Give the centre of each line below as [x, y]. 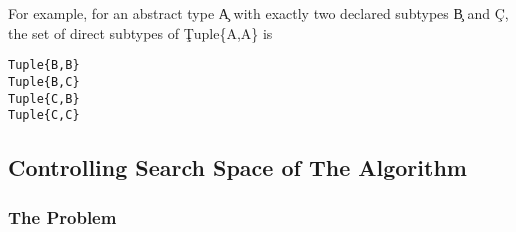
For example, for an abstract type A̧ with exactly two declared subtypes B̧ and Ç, [258, 13]
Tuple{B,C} [44, 81]
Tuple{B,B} [44, 65]
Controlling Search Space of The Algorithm [237, 167]
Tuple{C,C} [44, 115]
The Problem [62, 216]
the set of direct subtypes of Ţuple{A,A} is [140, 32]
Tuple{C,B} [44, 98]
